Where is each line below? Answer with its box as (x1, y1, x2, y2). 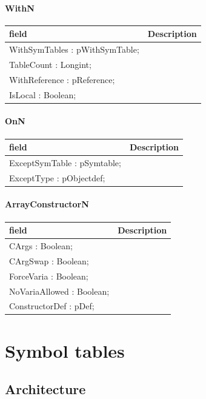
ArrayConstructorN (5, 198, 89, 210)
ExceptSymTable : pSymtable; (9, 156, 121, 169)
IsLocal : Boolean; (9, 88, 76, 101)
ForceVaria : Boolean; (9, 269, 88, 282)
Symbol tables (5, 338, 125, 363)
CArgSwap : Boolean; (9, 254, 89, 267)
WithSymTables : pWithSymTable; (9, 43, 139, 56)
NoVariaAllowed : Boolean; (9, 284, 110, 297)
